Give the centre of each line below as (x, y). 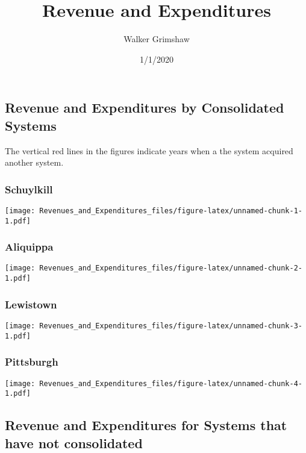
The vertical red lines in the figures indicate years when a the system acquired (149, 150)
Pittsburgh (32, 362)
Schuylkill (29, 189)
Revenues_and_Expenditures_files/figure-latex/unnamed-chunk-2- (171, 268)
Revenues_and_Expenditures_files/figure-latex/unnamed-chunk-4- (171, 383)
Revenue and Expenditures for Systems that (146, 425)
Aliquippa (29, 247)
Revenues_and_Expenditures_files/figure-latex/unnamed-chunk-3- (171, 326)
